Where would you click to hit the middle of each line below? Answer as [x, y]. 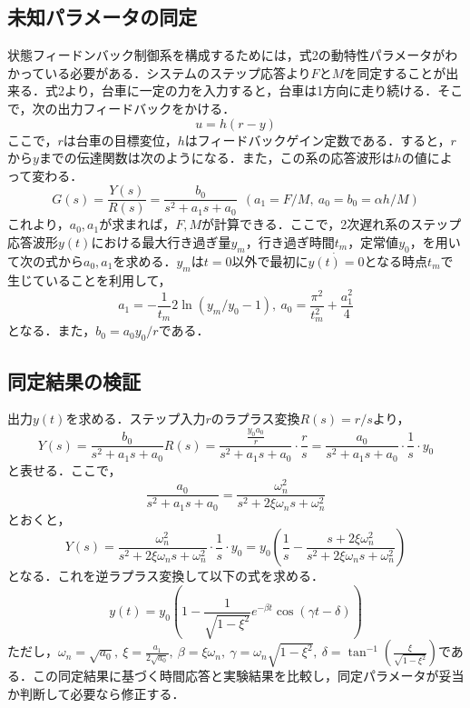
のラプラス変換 [255, 419]
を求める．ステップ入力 [136, 419]
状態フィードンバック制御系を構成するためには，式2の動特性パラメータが [226, 55]
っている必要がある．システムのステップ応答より [165, 72]
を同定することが [395, 72]
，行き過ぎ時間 [290, 242]
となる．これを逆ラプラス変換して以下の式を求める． [166, 576]
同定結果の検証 [74, 380]
